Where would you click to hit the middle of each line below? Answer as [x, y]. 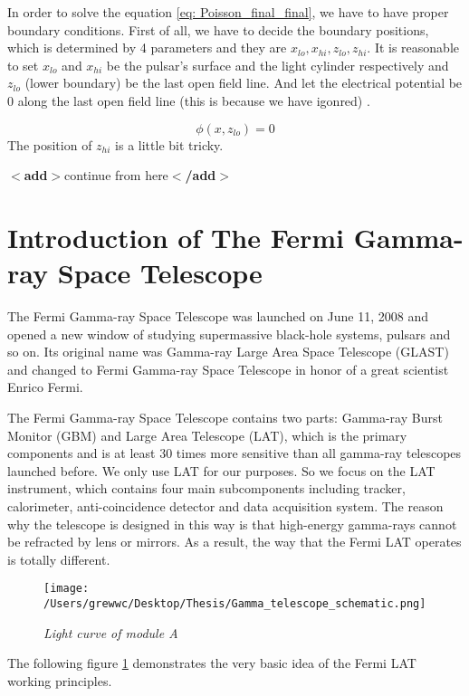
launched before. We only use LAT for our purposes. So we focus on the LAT [221, 470]
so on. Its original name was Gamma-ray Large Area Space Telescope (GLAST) [228, 352]
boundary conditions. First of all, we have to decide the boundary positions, [218, 29]
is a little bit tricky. [169, 144]
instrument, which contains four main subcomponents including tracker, [206, 488]
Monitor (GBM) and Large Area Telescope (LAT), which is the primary [207, 435]
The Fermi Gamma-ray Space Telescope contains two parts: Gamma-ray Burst [225, 418]
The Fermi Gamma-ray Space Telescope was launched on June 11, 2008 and [218, 316]
